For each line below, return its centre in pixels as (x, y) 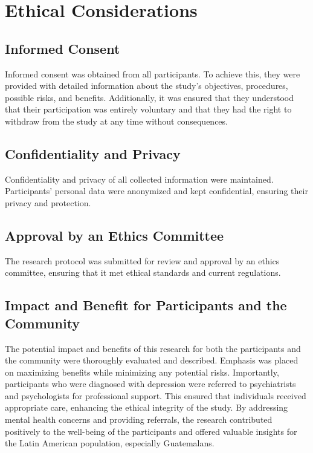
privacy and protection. (48, 202)
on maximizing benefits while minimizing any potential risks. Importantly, (142, 372)
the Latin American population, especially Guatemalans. (110, 443)
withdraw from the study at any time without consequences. (116, 121)
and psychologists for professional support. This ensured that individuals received (156, 395)
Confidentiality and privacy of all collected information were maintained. (139, 179)
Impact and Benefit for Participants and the (146, 305)
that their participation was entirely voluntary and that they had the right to (148, 109)
